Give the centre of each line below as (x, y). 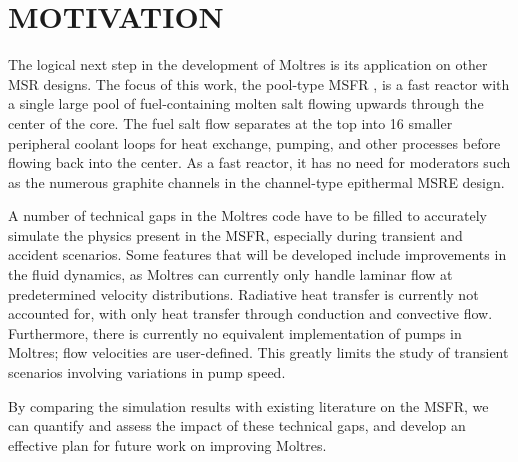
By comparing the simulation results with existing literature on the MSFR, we (248, 405)
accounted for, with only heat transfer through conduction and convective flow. (250, 313)
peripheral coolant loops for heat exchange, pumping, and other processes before (254, 142)
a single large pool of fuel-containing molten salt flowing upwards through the (246, 103)
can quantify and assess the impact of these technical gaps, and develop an (237, 425)
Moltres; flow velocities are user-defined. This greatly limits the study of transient (258, 352)
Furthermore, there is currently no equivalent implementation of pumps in (235, 332)
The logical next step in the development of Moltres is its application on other (248, 64)
